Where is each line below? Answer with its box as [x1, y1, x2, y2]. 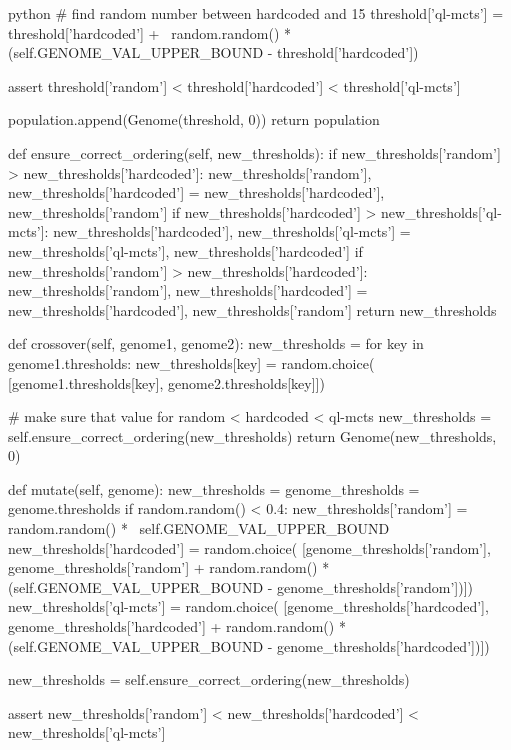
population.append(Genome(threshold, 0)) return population [8, 109, 380, 130]
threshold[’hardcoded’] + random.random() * [8, 22, 292, 43]
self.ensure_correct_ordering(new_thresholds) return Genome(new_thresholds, [8, 425, 497, 446]
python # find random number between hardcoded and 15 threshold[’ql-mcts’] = [8, 3, 504, 23]
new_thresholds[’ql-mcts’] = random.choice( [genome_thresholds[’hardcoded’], [8, 596, 489, 617]
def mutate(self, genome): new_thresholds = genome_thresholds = [8, 478, 420, 499]
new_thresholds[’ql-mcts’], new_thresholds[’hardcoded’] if [8, 240, 363, 261]
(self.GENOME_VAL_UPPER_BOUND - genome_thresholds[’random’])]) [8, 576, 473, 597]
